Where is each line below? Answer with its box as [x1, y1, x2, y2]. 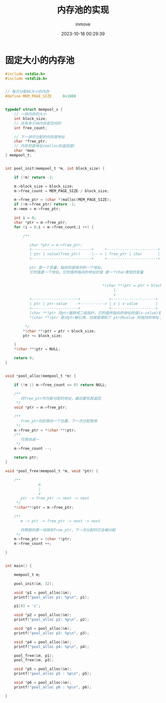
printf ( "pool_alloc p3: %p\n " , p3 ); [14, 630, 90, 635]
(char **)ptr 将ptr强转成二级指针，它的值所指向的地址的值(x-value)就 [29, 311, 162, 316]
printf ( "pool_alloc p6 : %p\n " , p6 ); [14, 685, 92, 690]
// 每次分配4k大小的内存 [5, 89, 49, 94]
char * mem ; [14, 148, 37, 153]
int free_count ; [14, 125, 48, 130]
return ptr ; [14, 455, 39, 460]
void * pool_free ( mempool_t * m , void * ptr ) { [5, 468, 98, 473]
